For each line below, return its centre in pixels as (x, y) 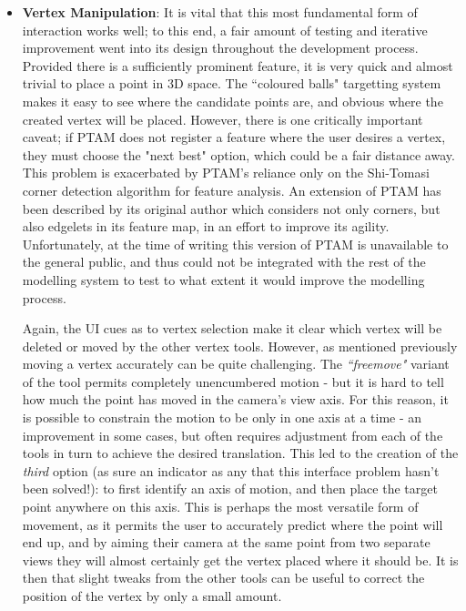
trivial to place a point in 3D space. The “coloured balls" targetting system (232, 83)
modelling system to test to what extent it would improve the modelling (223, 279)
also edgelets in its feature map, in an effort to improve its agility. (206, 226)
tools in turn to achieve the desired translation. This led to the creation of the (240, 453)
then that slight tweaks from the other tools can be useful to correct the (223, 578)
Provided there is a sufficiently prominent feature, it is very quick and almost (238, 65)
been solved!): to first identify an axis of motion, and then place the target (230, 489)
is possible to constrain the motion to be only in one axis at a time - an (222, 418)
